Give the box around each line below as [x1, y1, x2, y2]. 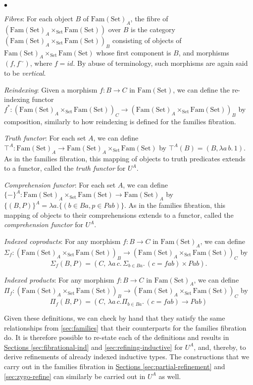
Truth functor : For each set [4, 133, 86, 143]
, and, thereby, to [194, 341, 246, 352]
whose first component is [96, 47, 171, 57]
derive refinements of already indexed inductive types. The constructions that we [4, 351, 250, 362]
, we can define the [173, 84, 230, 95]
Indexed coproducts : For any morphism [4, 236, 121, 246]
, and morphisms [178, 47, 229, 57]
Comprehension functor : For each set [4, 179, 116, 190]
